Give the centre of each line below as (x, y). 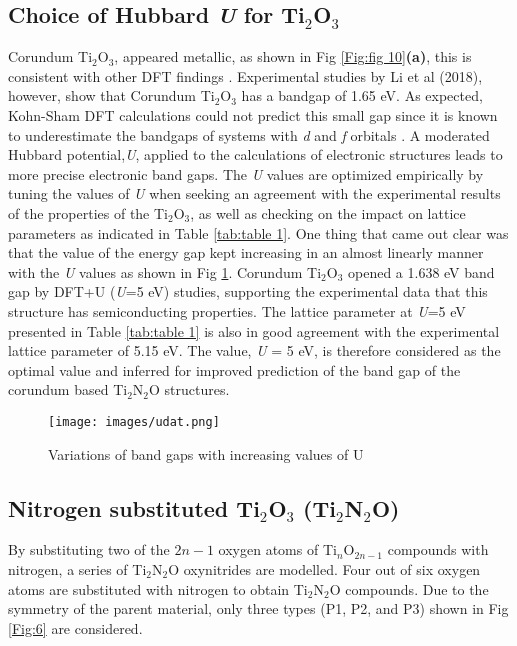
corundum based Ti (68, 389)
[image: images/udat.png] (134, 421)
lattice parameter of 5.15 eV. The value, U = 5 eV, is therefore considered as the (254, 350)
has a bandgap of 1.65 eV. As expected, (362, 95)
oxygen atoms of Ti (277, 549)
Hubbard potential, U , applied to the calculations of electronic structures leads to (255, 154)
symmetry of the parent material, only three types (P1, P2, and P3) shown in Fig (258, 608)
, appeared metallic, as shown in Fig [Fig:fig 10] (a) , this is (293, 56)
